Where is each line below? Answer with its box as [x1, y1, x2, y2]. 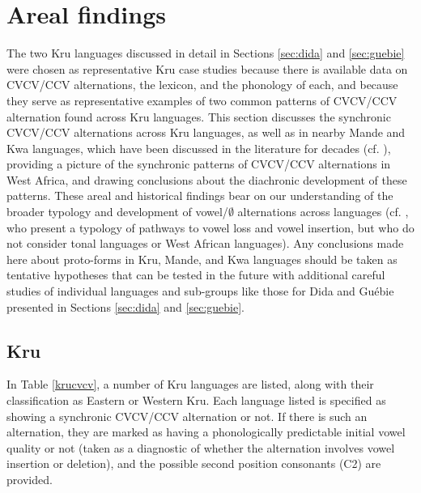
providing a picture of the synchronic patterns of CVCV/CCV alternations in [6, 155, 391, 172]
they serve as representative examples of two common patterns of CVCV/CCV [6, 91, 398, 108]
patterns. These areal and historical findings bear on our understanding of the [6, 187, 393, 204]
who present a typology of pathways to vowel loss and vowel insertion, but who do [6, 219, 415, 236]
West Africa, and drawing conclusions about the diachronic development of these [6, 171, 407, 188]
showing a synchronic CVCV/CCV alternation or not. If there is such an [6, 407, 368, 424]
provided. [6, 470, 53, 487]
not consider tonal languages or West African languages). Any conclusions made [6, 235, 404, 252]
